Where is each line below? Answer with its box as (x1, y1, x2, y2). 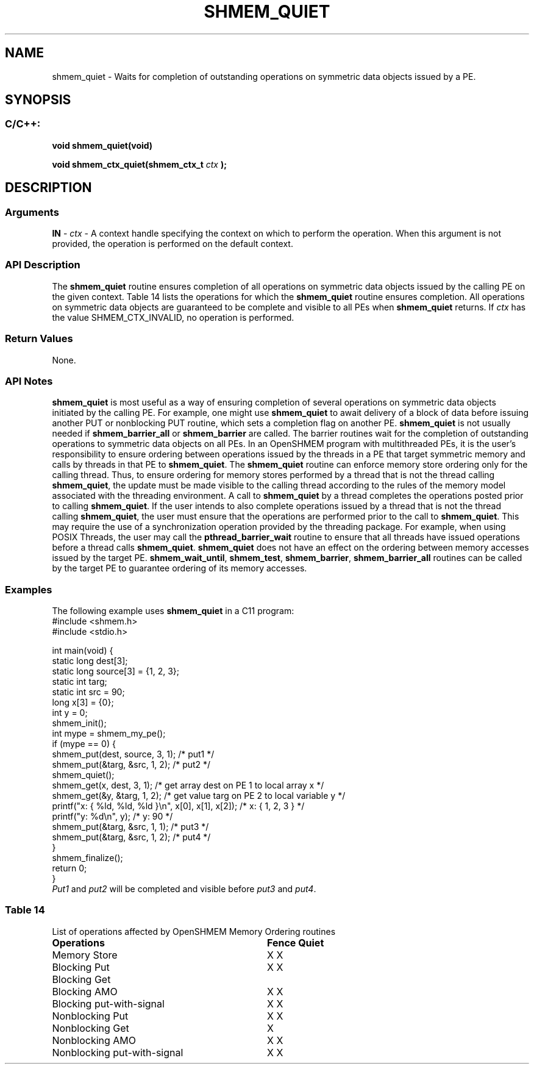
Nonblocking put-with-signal (52, 1046, 183, 1059)
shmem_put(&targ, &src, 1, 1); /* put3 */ (52, 821, 209, 832)
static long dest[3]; (52, 656, 128, 667)
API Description (5, 259, 80, 271)
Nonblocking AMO (52, 1034, 137, 1046)
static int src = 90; (52, 687, 125, 698)
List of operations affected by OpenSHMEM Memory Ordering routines (52, 926, 336, 937)
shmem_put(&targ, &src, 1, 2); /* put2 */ (52, 759, 211, 770)
